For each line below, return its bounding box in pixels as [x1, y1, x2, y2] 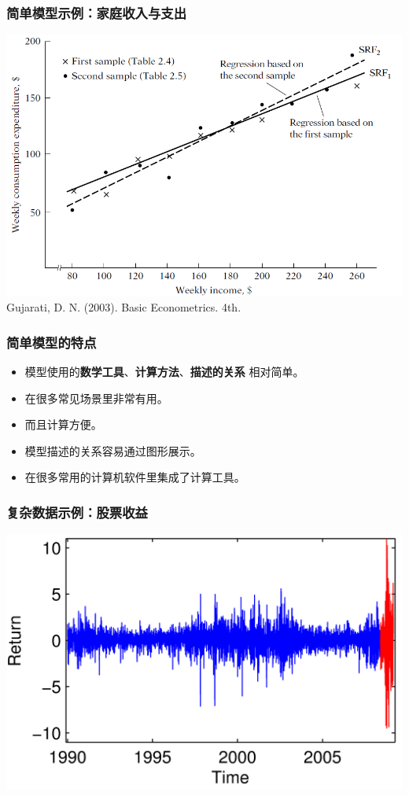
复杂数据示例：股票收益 [6, 502, 148, 521]
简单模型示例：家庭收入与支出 [6, 2, 187, 22]
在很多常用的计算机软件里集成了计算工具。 [24, 469, 245, 485]
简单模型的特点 [6, 332, 97, 352]
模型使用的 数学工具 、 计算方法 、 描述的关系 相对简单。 [24, 363, 304, 380]
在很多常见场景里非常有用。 [24, 389, 168, 406]
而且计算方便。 [24, 416, 102, 433]
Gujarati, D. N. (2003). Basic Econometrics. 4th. [6, 299, 241, 315]
